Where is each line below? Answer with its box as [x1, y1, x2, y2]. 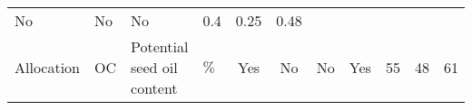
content [131, 78, 178, 98]
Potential [131, 36, 189, 57]
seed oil [131, 57, 178, 78]
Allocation [15, 57, 81, 78]
